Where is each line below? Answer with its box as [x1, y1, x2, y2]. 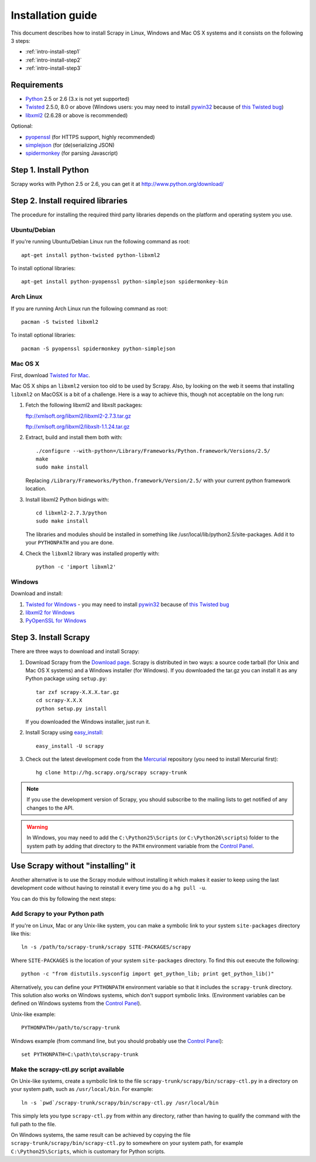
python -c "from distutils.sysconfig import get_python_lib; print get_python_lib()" [21, 971, 274, 977]
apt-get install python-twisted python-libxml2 [21, 252, 160, 258]
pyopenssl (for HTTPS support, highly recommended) [25, 133, 155, 140]
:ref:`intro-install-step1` [25, 48, 81, 55]
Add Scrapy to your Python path [11, 910, 104, 918]
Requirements [11, 80, 64, 90]
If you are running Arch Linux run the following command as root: [11, 305, 168, 312]
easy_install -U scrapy [36, 743, 104, 749]
